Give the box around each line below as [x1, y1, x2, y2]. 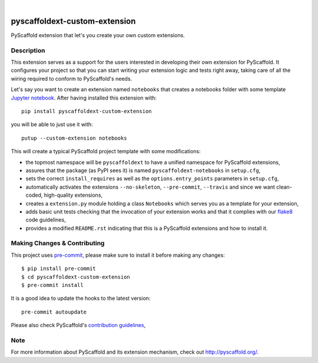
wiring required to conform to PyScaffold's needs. [11, 75, 132, 82]
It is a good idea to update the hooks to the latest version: [11, 295, 151, 302]
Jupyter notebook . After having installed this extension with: [11, 94, 157, 101]
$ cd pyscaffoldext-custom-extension [21, 273, 131, 280]
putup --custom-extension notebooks [21, 134, 127, 141]
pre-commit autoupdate [21, 308, 87, 315]
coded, [25, 192, 43, 199]
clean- [276, 183, 293, 190]
